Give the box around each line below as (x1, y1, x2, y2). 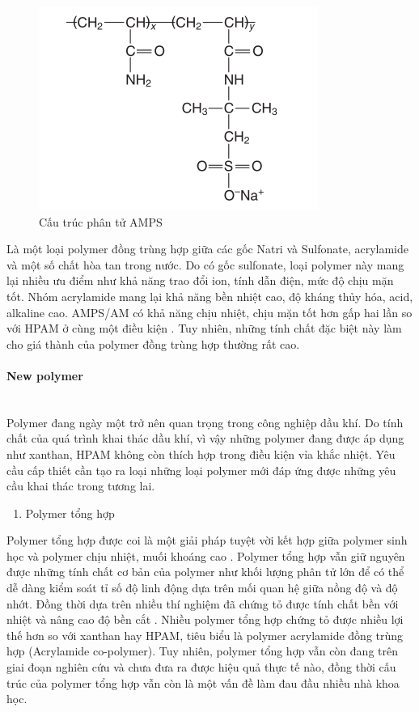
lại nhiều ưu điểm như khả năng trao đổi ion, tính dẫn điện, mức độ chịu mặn (6, 272, 394, 289)
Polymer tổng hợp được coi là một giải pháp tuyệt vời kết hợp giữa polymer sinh (6, 532, 408, 549)
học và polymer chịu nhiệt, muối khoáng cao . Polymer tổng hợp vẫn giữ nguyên (6, 547, 405, 564)
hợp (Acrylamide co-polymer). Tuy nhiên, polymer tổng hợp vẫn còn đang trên (6, 642, 398, 659)
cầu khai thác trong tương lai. (6, 477, 155, 494)
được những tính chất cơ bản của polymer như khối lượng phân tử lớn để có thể (6, 563, 404, 580)
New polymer (6, 367, 83, 384)
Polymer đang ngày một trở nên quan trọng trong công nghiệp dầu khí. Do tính (6, 413, 404, 430)
